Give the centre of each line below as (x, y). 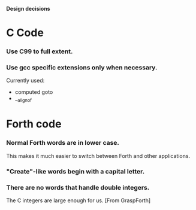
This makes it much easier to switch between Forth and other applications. (98, 156)
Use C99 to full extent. (40, 51)
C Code (25, 33)
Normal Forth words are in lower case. (63, 143)
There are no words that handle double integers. (78, 187)
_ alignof (23, 99)
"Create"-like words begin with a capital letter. (76, 171)
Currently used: (25, 81)
